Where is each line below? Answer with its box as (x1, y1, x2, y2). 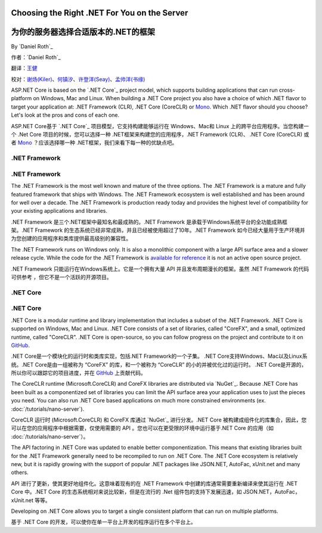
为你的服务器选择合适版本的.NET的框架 (11, 27, 155, 37)
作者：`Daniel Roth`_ (11, 54, 61, 61)
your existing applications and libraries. (11, 207, 107, 215)
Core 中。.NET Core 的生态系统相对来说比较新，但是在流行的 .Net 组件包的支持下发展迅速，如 (11, 488, 242, 495)
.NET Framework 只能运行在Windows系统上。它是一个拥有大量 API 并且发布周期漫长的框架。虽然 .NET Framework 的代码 (11, 265, 309, 272)
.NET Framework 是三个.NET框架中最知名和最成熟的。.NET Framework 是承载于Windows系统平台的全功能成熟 (11, 218, 283, 225)
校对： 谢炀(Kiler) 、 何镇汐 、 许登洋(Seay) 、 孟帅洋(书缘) (11, 75, 145, 83)
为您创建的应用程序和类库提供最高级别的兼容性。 (11, 235, 131, 242)
